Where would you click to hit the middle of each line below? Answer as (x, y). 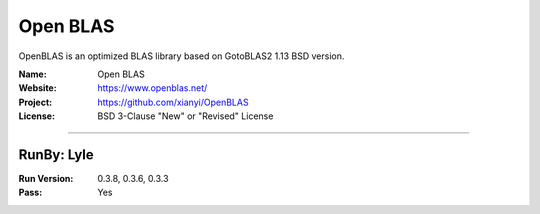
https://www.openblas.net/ (152, 88)
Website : (37, 88)
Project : (35, 102)
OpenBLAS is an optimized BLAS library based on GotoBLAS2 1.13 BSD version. (181, 56)
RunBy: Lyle (56, 154)
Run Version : (46, 179)
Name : (32, 74)
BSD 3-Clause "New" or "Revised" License (185, 116)
